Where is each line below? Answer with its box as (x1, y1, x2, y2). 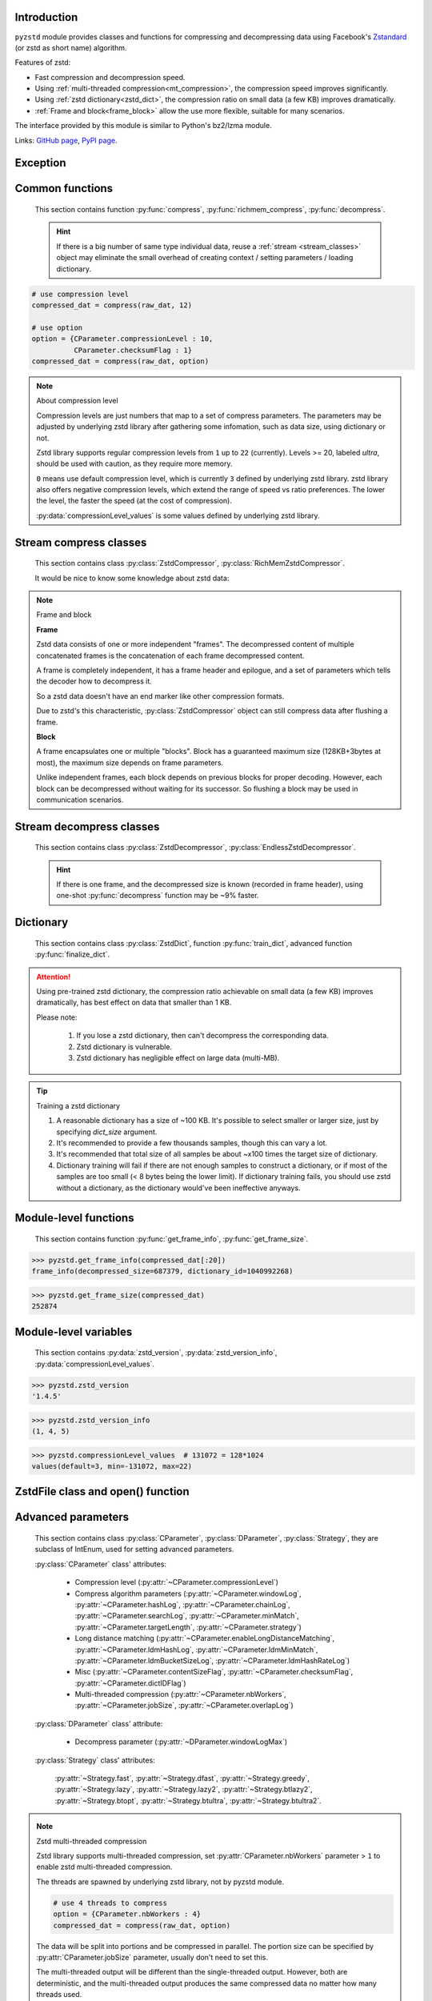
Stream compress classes (14, 535, 147, 549)
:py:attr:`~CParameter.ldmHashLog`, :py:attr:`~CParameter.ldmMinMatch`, (74, 1645, 318, 1654)
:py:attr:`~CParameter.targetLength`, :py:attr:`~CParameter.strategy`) (74, 1622, 302, 1632)
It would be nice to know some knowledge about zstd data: (34, 573, 230, 583)
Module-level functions (14, 1211, 134, 1225)
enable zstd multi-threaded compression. (36, 1862, 173, 1872)
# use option (31, 323, 83, 332)
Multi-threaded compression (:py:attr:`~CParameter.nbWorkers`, (74, 1690, 287, 1699)
